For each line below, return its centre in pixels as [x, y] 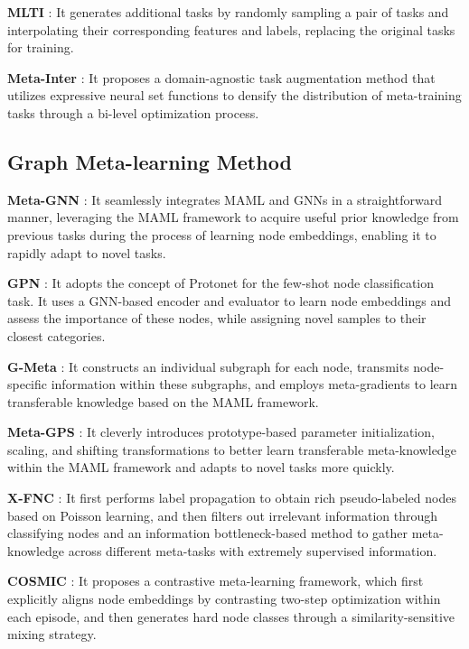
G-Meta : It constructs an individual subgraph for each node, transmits [208, 366]
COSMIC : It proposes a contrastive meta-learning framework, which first [216, 581]
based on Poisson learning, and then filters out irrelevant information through [223, 515]
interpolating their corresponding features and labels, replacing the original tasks [231, 29]
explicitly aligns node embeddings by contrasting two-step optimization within [224, 599]
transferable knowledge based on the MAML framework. [163, 401]
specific [28, 384]
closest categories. [56, 335]
